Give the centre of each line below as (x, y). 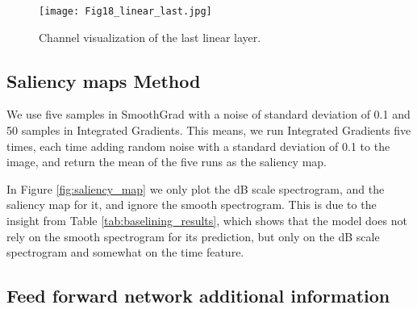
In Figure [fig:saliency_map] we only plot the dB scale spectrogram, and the (196, 188)
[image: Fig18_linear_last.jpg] (125, 11)
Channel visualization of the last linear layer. (150, 37)
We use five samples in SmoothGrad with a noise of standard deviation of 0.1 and (208, 114)
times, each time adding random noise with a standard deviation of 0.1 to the (198, 146)
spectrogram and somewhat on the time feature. (125, 252)
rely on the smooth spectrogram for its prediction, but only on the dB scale (193, 236)
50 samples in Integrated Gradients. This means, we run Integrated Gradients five (209, 130)
